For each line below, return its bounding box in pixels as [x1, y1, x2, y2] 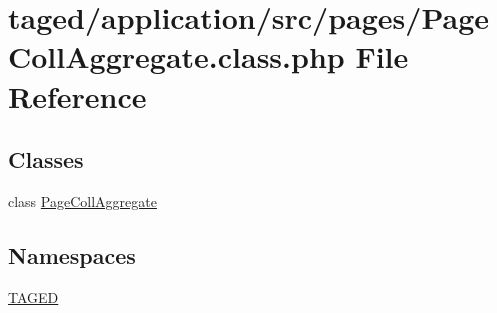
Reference [8, 75, 147, 116]
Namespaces [8, 239, 136, 270]
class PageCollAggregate [8, 190, 157, 211]
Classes [8, 144, 84, 175]
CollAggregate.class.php [8, 36, 345, 77]
